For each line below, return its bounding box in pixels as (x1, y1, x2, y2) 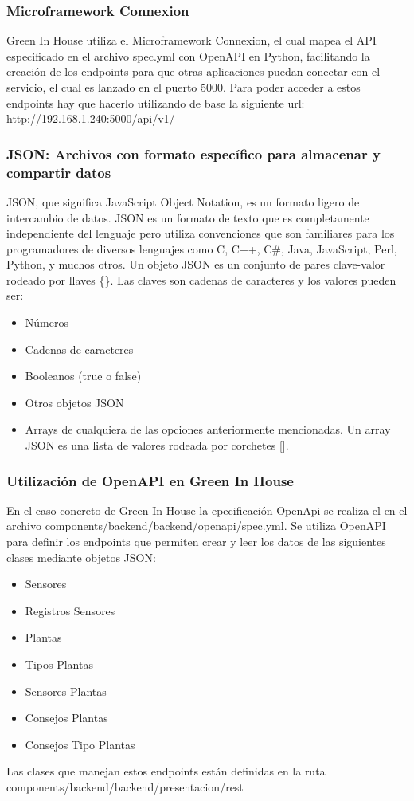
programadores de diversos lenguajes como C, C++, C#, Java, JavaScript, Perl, (6, 240, 397, 257)
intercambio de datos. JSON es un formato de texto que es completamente (6, 209, 369, 226)
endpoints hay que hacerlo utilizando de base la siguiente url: (6, 94, 305, 111)
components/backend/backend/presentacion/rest (6, 778, 244, 795)
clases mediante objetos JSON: (6, 548, 156, 565)
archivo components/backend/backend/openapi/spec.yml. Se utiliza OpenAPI (6, 517, 386, 534)
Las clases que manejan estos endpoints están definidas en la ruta (6, 763, 326, 779)
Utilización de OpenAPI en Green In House (6, 470, 294, 490)
